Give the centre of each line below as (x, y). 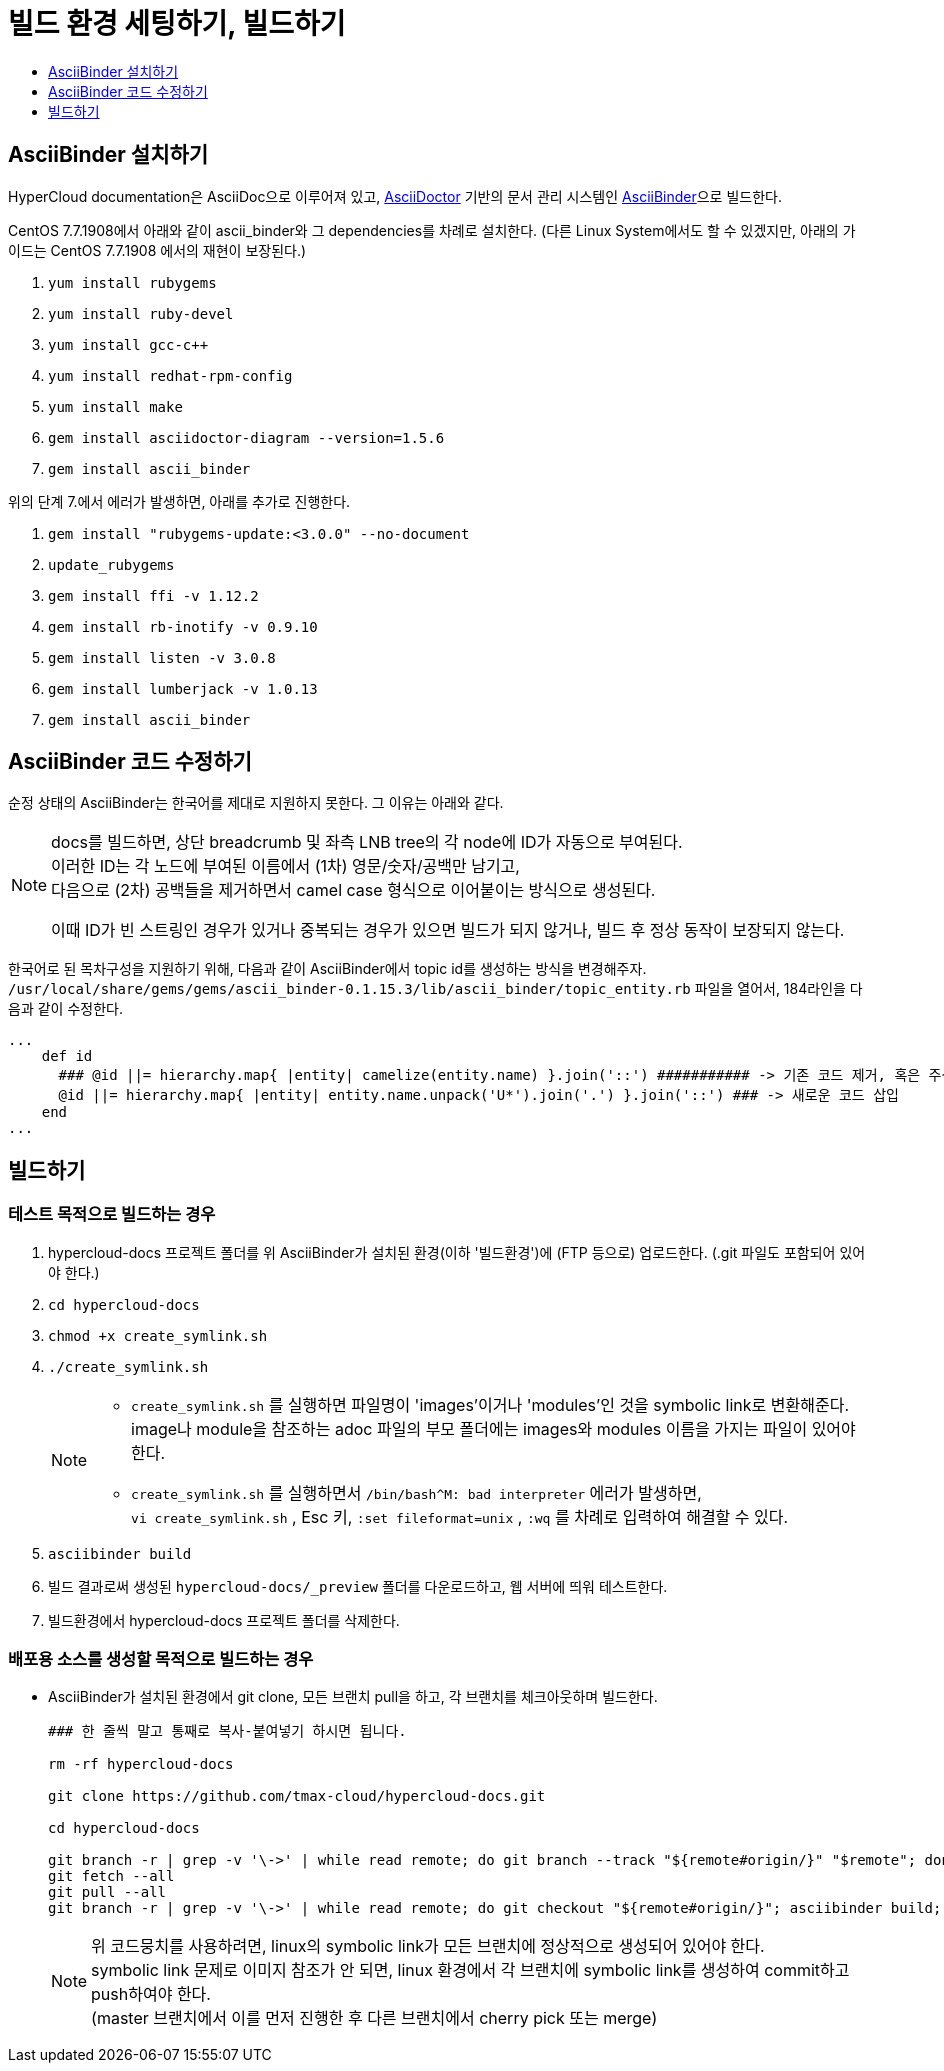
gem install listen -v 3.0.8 (162, 657)
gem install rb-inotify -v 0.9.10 (183, 626)
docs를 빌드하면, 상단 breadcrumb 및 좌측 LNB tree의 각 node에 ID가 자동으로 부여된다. (367, 842)
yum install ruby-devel (141, 313)
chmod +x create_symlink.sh (158, 1335)
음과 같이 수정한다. (65, 1009)
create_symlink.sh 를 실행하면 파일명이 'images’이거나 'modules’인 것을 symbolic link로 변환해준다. (490, 1404)
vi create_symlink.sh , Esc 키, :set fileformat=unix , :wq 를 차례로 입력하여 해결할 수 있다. (460, 1516)
